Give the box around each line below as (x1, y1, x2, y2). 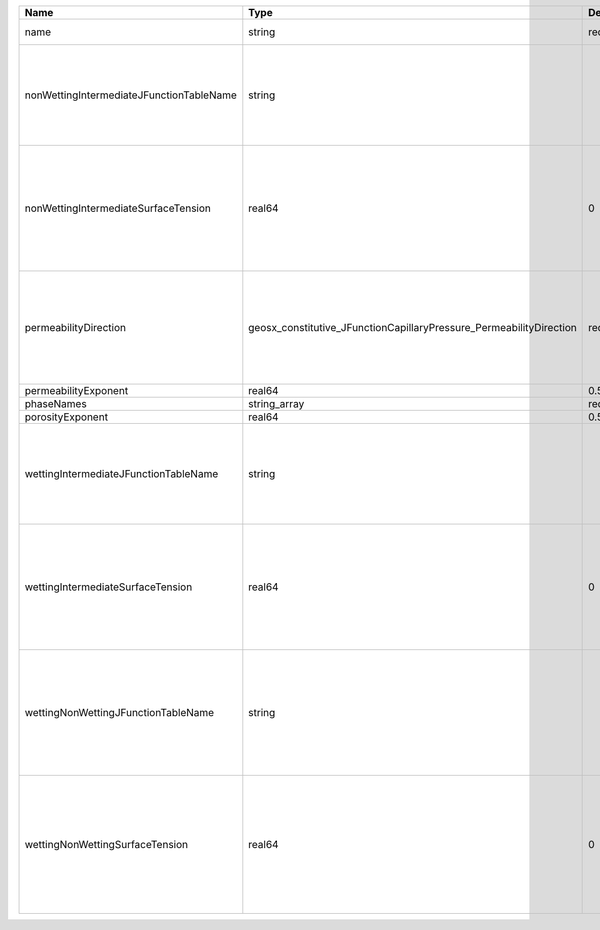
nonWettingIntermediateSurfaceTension (24, 201, 212, 215)
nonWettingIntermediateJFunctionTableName (24, 88, 237, 102)
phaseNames (24, 397, 87, 410)
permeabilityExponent (24, 384, 129, 397)
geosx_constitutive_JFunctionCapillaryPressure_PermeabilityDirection (248, 321, 577, 334)
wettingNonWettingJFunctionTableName (24, 706, 215, 719)
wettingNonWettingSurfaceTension (24, 838, 189, 851)
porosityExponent (24, 410, 109, 424)
